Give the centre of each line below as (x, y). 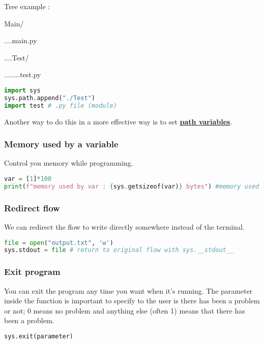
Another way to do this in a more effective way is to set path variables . (118, 121)
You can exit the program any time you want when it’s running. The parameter (128, 290)
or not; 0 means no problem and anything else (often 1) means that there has (125, 310)
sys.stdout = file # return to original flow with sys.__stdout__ (119, 250)
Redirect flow (32, 208)
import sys (22, 90)
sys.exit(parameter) (39, 336)
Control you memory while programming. (69, 163)
